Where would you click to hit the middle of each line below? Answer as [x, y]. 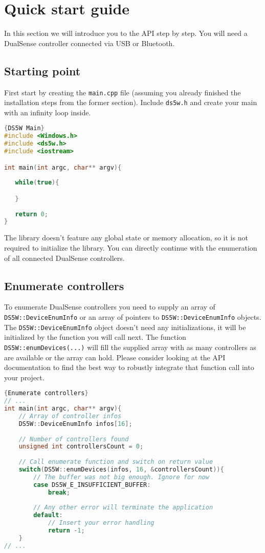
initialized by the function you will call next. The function [95, 337]
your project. [24, 377]
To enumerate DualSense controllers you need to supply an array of [110, 307]
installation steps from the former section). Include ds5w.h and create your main [131, 102]
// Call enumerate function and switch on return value [116, 462]
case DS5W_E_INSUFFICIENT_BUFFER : [92, 485]
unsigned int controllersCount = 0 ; [81, 447]
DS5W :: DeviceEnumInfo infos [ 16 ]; [75, 424]
